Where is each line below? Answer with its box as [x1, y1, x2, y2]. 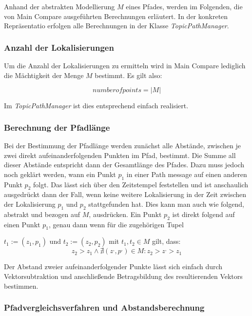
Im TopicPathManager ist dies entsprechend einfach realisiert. [4, 100, 189, 111]
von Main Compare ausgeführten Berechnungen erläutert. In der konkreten [4, 11, 228, 21]
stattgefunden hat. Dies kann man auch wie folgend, [88, 198, 244, 209]
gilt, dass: [152, 236, 181, 246]
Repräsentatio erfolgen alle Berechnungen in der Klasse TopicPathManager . [4, 20, 229, 31]
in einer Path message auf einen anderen [126, 169, 247, 179]
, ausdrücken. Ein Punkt [89, 209, 162, 219]
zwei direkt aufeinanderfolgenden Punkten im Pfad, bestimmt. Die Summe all [4, 150, 236, 160]
